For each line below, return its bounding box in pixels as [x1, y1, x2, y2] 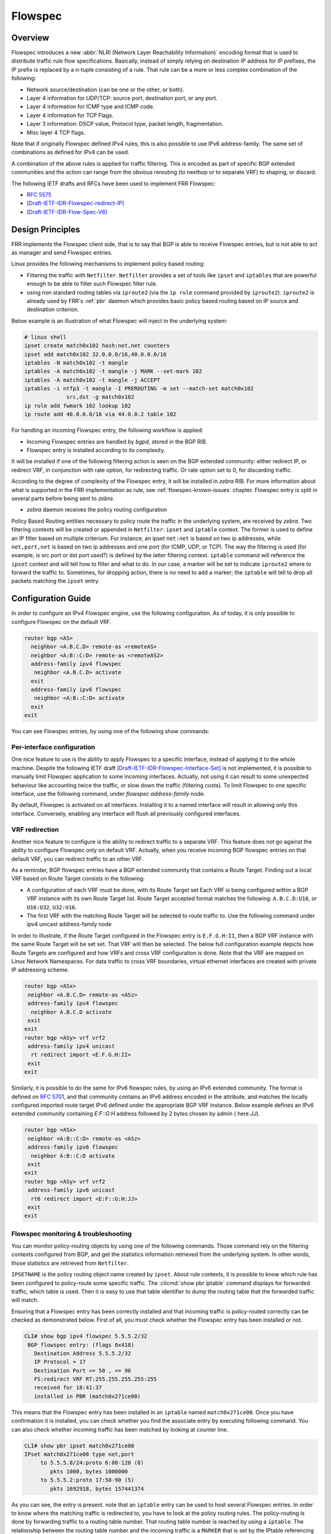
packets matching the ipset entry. [11, 577, 100, 585]
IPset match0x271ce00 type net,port [24, 1451, 135, 1457]
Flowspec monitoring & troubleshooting [11, 1229, 132, 1238]
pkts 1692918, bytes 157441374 [50, 1485, 144, 1492]
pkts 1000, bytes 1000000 [50, 1468, 128, 1475]
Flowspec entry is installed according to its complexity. [26, 447, 165, 453]
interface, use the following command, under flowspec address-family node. [11, 790, 205, 797]
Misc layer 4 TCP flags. [26, 129, 86, 136]
